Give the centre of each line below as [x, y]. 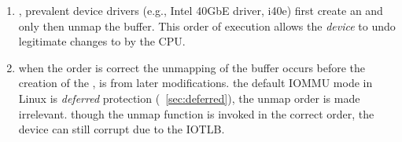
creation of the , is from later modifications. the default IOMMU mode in [195, 83]
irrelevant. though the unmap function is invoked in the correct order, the [196, 113]
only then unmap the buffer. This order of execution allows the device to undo [207, 25]
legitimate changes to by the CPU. [102, 41]
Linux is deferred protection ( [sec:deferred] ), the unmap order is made [189, 98]
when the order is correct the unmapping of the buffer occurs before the [192, 67]
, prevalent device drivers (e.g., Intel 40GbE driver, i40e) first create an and [201, 10]
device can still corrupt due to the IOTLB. [122, 129]
